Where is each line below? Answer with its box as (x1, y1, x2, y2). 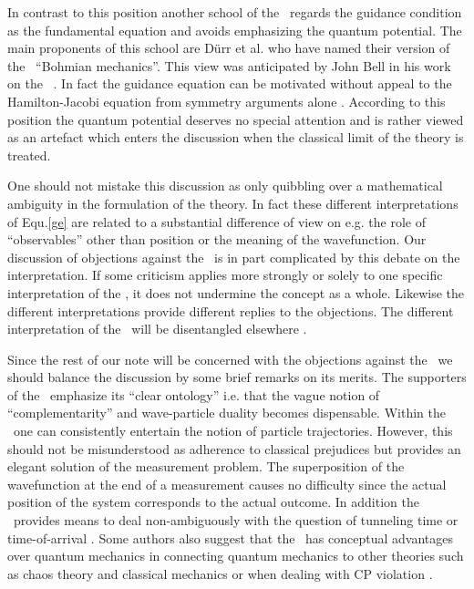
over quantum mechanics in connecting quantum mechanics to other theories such (7, 546, 464, 565)
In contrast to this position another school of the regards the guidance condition (7, 3, 462, 21)
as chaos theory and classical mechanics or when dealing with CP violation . (7, 563, 433, 583)
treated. (7, 145, 51, 164)
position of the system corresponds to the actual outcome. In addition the (7, 492, 419, 511)
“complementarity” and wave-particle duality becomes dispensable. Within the (7, 403, 446, 422)
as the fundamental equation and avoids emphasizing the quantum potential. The (7, 20, 462, 39)
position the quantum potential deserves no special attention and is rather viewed (7, 109, 464, 129)
